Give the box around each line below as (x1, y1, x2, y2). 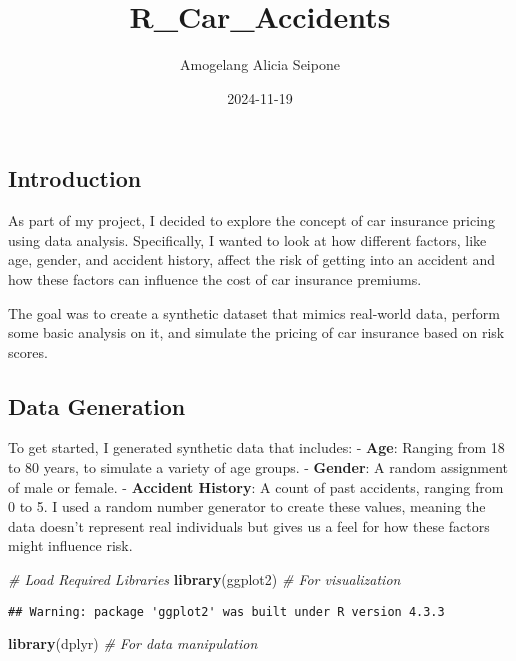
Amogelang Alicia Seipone (180, 54, 340, 75)
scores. (8, 341, 48, 362)
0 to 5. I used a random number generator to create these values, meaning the (8, 496, 486, 517)
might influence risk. (8, 535, 133, 556)
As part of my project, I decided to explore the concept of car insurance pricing (8, 210, 495, 231)
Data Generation (8, 390, 186, 421)
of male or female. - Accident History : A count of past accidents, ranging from (8, 476, 504, 497)
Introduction (8, 163, 142, 194)
